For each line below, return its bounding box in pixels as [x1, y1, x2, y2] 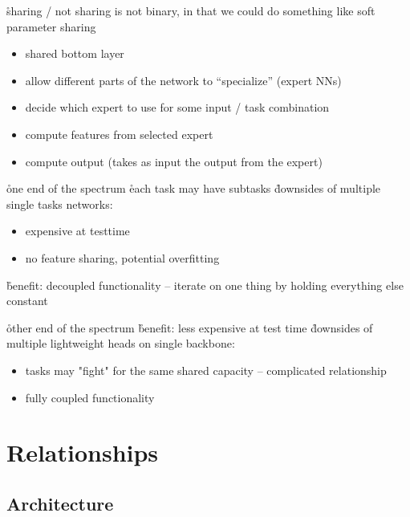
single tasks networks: [6, 195, 113, 212]
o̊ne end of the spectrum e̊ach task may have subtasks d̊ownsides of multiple [6, 180, 381, 197]
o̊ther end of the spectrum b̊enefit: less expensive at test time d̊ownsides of [6, 319, 373, 336]
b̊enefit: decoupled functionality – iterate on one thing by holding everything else [6, 276, 404, 293]
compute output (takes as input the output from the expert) [25, 153, 323, 169]
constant [6, 292, 48, 309]
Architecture [6, 491, 114, 515]
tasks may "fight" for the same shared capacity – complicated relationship [25, 361, 387, 378]
